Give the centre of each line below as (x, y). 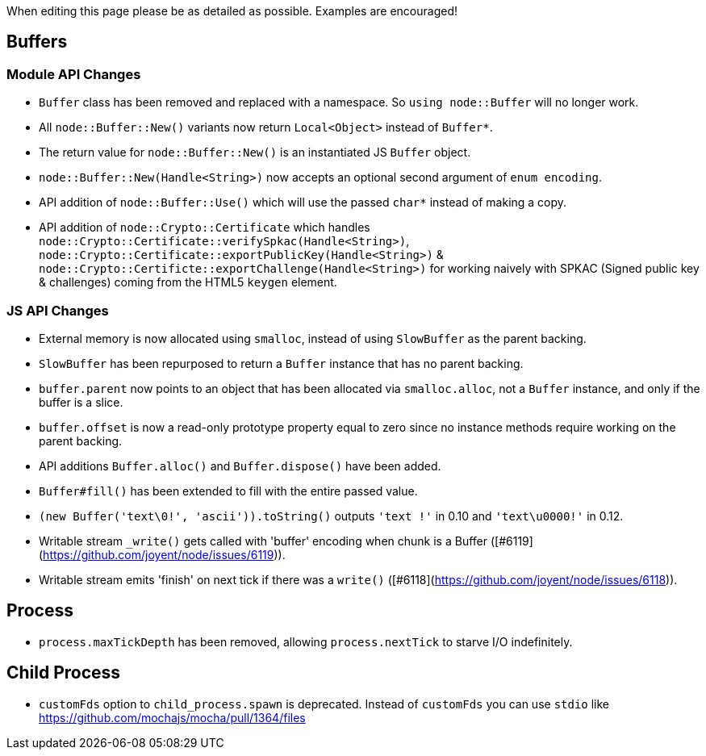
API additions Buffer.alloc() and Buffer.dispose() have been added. (240, 466)
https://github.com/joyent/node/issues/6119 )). (164, 554)
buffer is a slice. (81, 402)
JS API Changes (58, 310)
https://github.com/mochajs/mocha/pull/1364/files (172, 717)
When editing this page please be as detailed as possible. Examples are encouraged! (232, 11)
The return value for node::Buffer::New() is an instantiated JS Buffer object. (255, 152)
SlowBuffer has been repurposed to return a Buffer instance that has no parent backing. (281, 363)
